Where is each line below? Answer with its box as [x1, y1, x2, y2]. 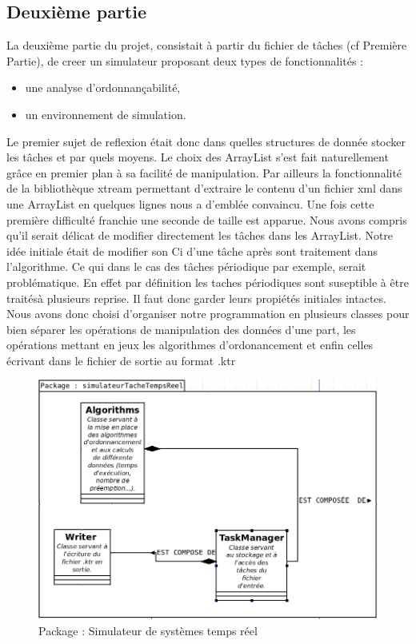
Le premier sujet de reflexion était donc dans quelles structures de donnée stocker [6, 133, 406, 149]
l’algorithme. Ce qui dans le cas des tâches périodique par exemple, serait [6, 258, 366, 275]
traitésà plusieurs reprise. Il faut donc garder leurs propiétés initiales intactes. [6, 289, 386, 306]
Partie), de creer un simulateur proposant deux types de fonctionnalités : [6, 52, 363, 69]
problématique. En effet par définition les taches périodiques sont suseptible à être [6, 273, 409, 290]
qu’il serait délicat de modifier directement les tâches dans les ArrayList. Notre [6, 227, 394, 244]
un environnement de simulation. [25, 105, 186, 122]
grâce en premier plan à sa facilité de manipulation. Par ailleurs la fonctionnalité [6, 164, 402, 181]
